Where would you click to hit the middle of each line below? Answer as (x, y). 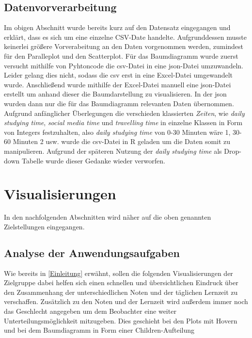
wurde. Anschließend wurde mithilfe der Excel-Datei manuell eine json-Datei (118, 84)
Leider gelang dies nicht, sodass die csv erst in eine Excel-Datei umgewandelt (118, 75)
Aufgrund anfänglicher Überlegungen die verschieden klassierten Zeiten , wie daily (124, 113)
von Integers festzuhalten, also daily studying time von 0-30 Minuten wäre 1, (117, 132)
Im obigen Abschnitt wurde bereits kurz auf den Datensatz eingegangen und (117, 27)
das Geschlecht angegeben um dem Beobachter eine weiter (90, 311)
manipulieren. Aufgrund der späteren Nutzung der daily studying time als (113, 151)
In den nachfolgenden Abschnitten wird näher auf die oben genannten (108, 217)
